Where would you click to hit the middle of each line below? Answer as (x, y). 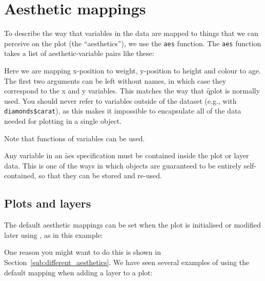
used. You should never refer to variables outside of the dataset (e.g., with (120, 100)
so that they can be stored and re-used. (100, 175)
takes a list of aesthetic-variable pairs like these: (79, 53)
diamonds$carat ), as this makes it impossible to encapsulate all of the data (123, 111)
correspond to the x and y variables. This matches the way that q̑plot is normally (132, 91)
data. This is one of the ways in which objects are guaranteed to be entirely (123, 165)
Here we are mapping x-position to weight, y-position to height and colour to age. (132, 70)
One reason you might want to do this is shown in (83, 252)
